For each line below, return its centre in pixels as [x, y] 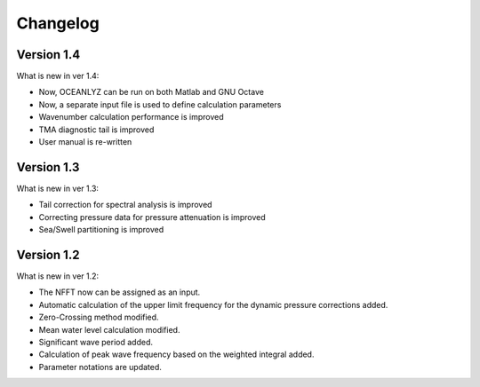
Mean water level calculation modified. [109, 329]
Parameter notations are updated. [100, 367]
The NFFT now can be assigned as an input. [120, 292]
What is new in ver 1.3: [58, 188]
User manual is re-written [85, 142]
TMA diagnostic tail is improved [96, 130]
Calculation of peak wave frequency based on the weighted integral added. [176, 354]
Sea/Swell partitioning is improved [101, 230]
